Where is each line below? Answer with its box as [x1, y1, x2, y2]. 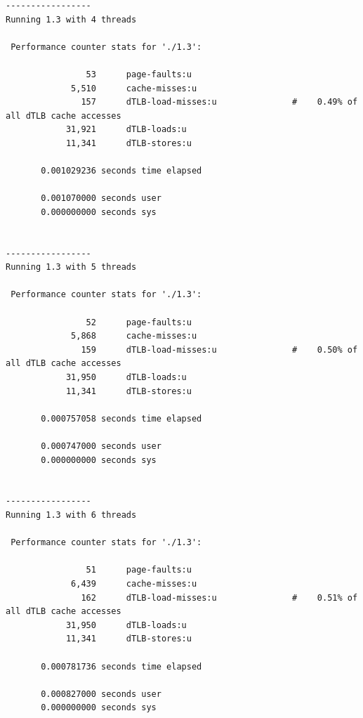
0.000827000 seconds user [41, 688, 161, 699]
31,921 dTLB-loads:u [65, 124, 187, 135]
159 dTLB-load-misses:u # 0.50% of [81, 344, 358, 355]
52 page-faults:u [86, 317, 192, 327]
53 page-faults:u [86, 69, 192, 79]
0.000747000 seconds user [41, 441, 161, 451]
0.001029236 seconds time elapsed [41, 166, 202, 176]
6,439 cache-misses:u [71, 578, 197, 589]
